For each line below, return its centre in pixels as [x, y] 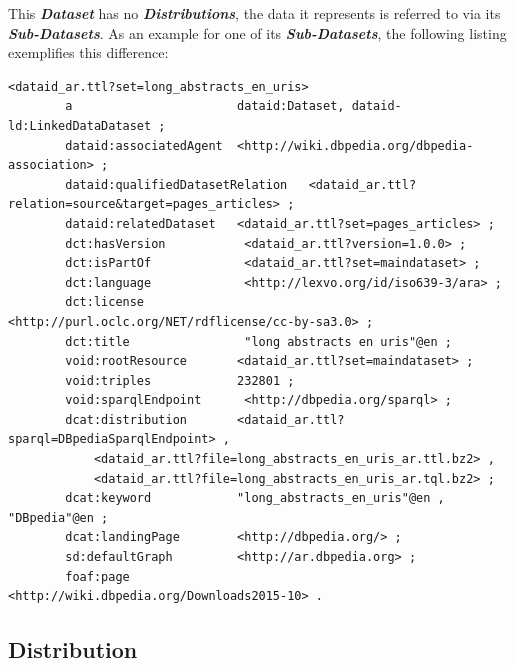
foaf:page [97, 576]
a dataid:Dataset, [205, 106]
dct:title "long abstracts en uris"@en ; [258, 341]
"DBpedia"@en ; [58, 517]
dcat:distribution [126, 419]
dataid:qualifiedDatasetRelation [176, 184]
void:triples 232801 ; [180, 380]
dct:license [105, 302]
